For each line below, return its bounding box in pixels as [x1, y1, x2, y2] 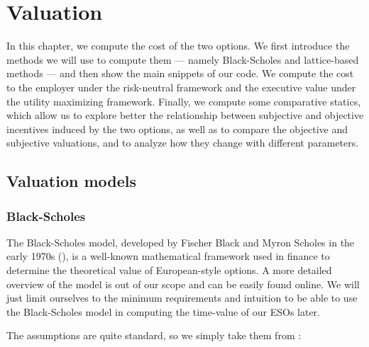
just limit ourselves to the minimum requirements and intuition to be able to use [6, 290, 358, 305]
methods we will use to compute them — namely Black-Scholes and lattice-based [6, 52, 359, 67]
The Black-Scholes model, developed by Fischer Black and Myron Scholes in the [6, 234, 355, 249]
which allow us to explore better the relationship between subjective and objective [6, 108, 364, 123]
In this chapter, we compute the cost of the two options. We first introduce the [6, 38, 350, 53]
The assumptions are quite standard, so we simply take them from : [6, 328, 302, 343]
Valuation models [6, 170, 137, 192]
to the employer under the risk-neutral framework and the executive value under [6, 79, 356, 94]
